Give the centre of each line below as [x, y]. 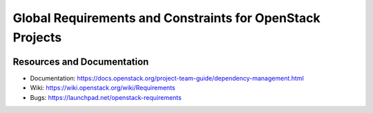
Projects [37, 37]
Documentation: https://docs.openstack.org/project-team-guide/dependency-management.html [167, 78]
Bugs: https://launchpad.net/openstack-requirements [106, 97]
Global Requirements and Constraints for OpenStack [166, 18]
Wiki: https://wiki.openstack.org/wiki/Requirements [103, 88]
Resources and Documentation [81, 62]
